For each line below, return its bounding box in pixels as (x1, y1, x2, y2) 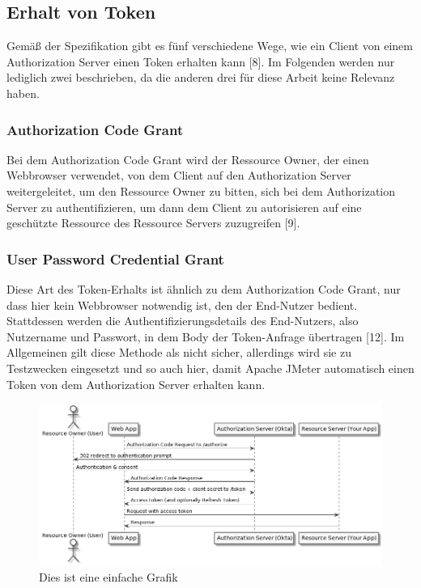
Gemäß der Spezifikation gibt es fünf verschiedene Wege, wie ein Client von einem (6, 37, 413, 54)
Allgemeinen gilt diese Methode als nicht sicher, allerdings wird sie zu (6, 344, 351, 361)
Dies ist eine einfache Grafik (39, 568, 178, 585)
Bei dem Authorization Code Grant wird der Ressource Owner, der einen (6, 150, 369, 167)
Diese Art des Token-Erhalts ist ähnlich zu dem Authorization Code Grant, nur (6, 280, 401, 297)
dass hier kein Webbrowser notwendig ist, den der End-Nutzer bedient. (6, 296, 358, 313)
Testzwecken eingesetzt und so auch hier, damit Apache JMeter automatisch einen (6, 359, 415, 376)
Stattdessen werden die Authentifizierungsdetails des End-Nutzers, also (6, 312, 359, 329)
